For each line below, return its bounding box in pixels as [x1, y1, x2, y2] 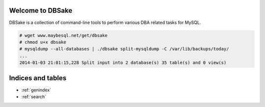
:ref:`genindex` [21, 87, 52, 93]
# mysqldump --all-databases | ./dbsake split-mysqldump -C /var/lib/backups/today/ [19, 46, 229, 52]
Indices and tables [9, 74, 67, 83]
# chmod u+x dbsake [19, 39, 66, 45]
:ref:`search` [21, 93, 47, 100]
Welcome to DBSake [9, 6, 73, 15]
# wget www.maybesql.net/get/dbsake [19, 32, 108, 38]
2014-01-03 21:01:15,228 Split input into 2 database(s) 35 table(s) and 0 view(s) [19, 60, 227, 65]
